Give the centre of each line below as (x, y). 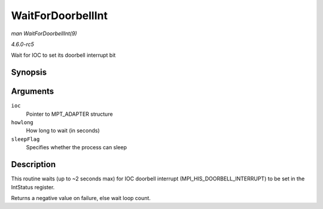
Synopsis (29, 73)
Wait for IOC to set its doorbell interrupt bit (63, 55)
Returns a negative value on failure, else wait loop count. (81, 198)
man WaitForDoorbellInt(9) (44, 33)
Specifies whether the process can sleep (77, 147)
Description (33, 165)
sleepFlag (25, 139)
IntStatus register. (33, 187)
